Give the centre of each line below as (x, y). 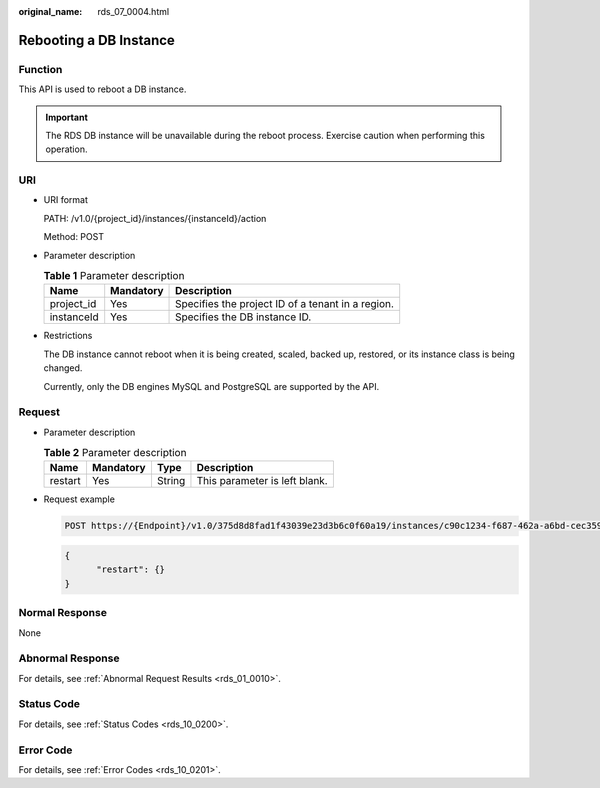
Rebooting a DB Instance (96, 40)
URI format (66, 200)
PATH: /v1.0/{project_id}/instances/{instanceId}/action (155, 218)
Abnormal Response (69, 658)
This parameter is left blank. (262, 481)
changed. (63, 368)
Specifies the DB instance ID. (243, 317)
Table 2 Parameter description (115, 453)
